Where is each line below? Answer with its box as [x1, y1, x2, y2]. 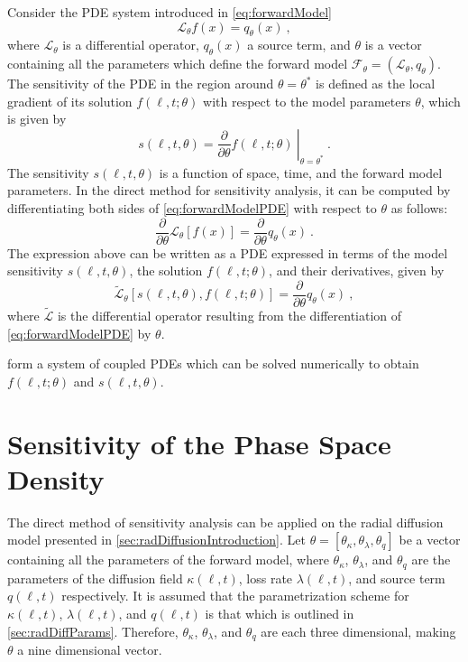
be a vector [399, 530, 461, 549]
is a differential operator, [62, 35, 199, 54]
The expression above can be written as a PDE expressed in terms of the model [7, 243, 448, 262]
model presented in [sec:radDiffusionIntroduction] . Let [7, 530, 306, 549]
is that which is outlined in [205, 604, 354, 622]
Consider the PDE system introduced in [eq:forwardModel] [7, 3, 332, 21]
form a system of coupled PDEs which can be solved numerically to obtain [7, 354, 419, 373]
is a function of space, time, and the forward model [159, 163, 443, 182]
